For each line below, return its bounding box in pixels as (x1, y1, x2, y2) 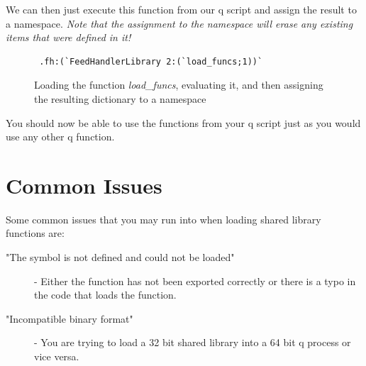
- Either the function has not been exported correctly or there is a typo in (34, 273, 356, 288)
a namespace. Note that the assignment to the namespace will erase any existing (6, 16, 353, 30)
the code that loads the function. (34, 287, 177, 302)
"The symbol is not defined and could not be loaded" (6, 250, 235, 265)
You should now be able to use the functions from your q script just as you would (6, 115, 361, 130)
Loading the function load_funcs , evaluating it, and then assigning (34, 77, 323, 92)
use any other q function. (6, 129, 115, 144)
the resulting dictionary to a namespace (34, 91, 206, 106)
